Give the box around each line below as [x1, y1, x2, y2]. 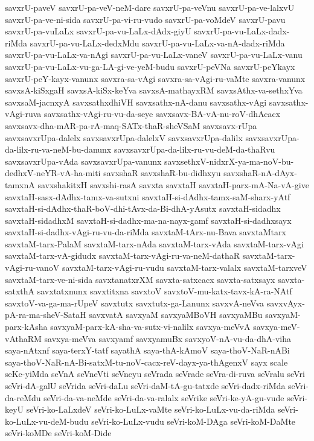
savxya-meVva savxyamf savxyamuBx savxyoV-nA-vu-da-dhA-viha [44, 332, 291, 344]
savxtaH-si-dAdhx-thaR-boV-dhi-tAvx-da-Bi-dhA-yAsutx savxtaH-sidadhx [5, 202, 281, 215]
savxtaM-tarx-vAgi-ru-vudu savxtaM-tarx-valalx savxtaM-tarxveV [62, 261, 307, 274]
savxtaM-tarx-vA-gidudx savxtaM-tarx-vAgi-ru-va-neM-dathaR [5, 249, 240, 262]
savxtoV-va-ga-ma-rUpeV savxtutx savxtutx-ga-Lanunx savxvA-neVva [5, 296, 264, 309]
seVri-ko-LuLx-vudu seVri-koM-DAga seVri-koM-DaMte [91, 414, 296, 427]
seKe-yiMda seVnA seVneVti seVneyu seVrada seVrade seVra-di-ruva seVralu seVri [5, 367, 305, 380]
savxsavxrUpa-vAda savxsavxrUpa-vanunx [5, 154, 162, 167]
